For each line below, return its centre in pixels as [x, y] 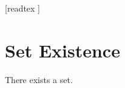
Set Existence [62, 50]
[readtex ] [22, 8]
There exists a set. [39, 79]
